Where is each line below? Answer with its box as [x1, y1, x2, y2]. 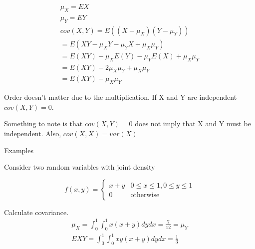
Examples [4, 145, 33, 155]
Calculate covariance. [4, 207, 69, 217]
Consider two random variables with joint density [4, 162, 155, 172]
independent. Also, [4, 128, 61, 138]
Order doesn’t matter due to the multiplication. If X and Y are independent [4, 92, 237, 102]
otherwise [130, 191, 160, 199]
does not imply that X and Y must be [135, 118, 251, 129]
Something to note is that [4, 118, 83, 129]
